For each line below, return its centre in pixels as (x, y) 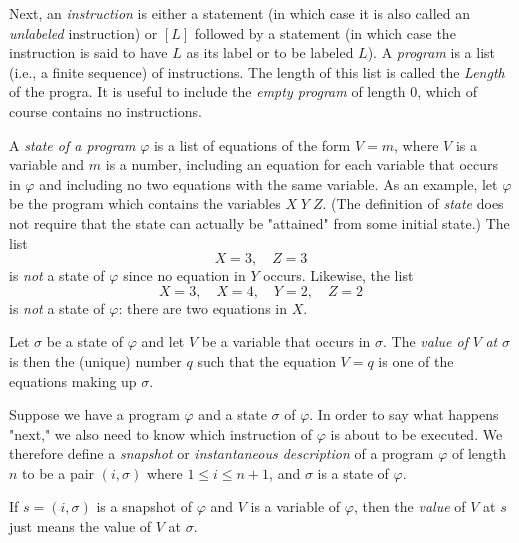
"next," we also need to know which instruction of (161, 433)
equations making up (73, 380)
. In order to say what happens (404, 414)
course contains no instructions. (105, 110)
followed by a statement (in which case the (325, 32)
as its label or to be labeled (270, 52)
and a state (232, 414)
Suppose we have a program (94, 414)
